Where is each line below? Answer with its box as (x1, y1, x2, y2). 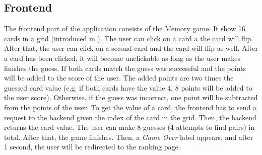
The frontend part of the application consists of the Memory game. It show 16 (4, 23, 245, 34)
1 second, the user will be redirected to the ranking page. (4, 141, 180, 152)
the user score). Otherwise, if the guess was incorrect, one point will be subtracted (4, 92, 258, 103)
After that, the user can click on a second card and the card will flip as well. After (4, 43, 258, 53)
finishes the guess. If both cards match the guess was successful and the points (4, 62, 246, 73)
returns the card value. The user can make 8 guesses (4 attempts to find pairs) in (4, 122, 255, 132)
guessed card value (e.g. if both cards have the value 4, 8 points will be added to (4, 82, 252, 93)
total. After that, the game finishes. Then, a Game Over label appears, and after (4, 131, 253, 142)
